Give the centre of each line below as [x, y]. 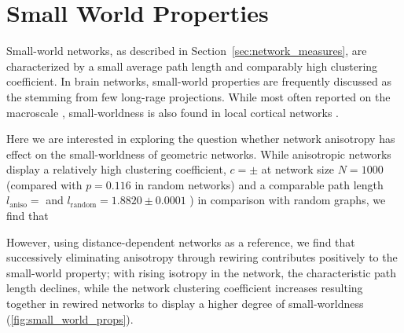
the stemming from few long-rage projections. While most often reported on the [198, 96]
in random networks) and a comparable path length [259, 184]
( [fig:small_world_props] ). [70, 318]
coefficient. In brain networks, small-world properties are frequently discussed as [199, 81]
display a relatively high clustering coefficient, [116, 169]
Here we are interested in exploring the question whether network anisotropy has [201, 139]
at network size [298, 169]
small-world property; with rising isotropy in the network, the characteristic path [202, 272]
